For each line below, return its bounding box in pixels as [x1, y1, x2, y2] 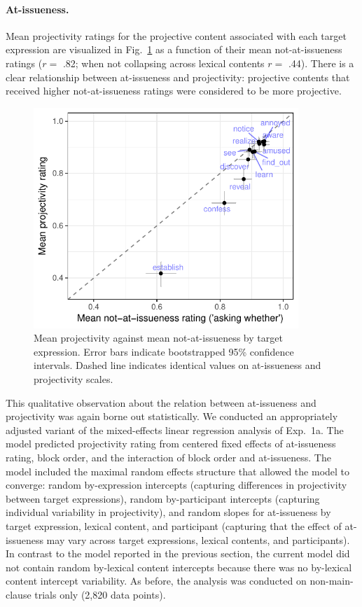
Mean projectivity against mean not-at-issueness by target [34, 330, 283, 345]
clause [6, 587, 32, 601]
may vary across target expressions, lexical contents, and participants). [46, 532, 350, 547]
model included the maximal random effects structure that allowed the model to [6, 463, 350, 478]
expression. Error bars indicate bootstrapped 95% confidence [34, 344, 294, 358]
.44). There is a [288, 55, 354, 70]
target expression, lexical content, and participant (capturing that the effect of [6, 519, 342, 533]
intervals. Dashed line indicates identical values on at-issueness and [34, 358, 321, 372]
